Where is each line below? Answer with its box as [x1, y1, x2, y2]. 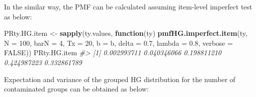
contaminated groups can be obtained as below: [4, 84, 149, 94]
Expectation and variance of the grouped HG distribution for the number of [4, 74, 236, 84]
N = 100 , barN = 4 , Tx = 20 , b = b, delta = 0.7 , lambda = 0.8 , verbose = [4, 37, 233, 48]
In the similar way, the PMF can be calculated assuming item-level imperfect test [4, 1, 253, 11]
